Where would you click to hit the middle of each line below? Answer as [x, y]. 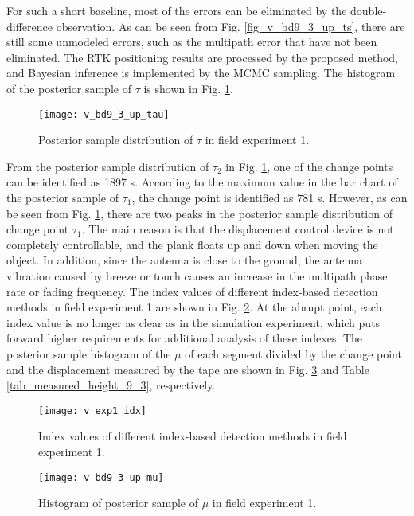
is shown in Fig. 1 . [188, 88]
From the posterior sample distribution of [108, 166]
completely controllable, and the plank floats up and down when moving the [192, 244]
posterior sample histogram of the [89, 353]
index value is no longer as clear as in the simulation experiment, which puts [193, 322]
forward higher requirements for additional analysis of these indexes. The [185, 338]
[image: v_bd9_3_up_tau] [104, 114]
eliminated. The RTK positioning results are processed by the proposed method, [202, 57]
